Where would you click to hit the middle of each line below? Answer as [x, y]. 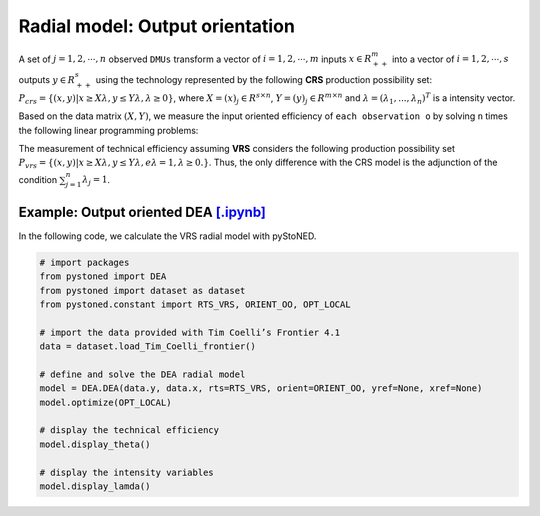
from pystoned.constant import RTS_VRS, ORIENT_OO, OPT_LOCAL [195, 304]
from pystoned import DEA [103, 276]
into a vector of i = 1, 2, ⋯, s [450, 59]
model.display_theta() [95, 444]
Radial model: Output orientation [156, 26]
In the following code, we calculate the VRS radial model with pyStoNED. [167, 236]
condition [38, 179]
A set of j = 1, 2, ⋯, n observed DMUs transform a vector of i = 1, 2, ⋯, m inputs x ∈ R [195, 59]
